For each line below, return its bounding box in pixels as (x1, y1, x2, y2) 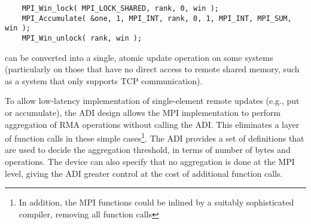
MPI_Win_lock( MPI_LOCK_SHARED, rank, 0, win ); (22, 4, 219, 13)
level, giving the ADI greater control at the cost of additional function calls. (5, 167, 283, 179)
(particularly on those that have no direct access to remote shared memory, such (5, 63, 300, 75)
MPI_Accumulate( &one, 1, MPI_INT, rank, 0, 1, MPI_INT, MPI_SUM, (22, 14, 292, 23)
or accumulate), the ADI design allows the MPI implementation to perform (5, 106, 281, 118)
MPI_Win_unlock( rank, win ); (22, 33, 142, 42)
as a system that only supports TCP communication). (5, 74, 203, 87)
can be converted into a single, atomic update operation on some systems (5, 51, 273, 63)
